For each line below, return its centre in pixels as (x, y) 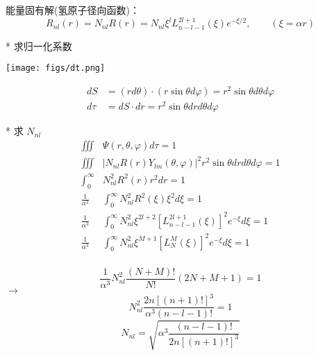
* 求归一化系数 (39, 45)
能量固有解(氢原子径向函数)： (73, 10)
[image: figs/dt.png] (56, 68)
